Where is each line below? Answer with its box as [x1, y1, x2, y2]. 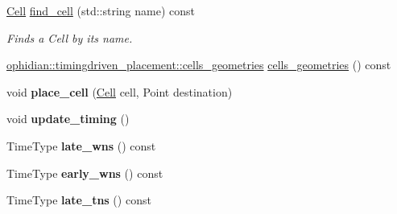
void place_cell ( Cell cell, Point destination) [6, 83, 233, 100]
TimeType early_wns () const [6, 164, 163, 181]
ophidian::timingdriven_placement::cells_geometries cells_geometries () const [6, 56, 391, 73]
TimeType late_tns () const [6, 191, 151, 208]
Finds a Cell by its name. [6, 29, 133, 46]
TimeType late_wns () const [6, 137, 156, 154]
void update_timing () [6, 110, 130, 127]
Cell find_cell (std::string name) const [6, 2, 196, 19]
